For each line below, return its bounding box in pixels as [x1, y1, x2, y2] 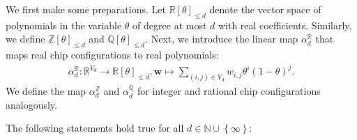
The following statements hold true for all [6, 120, 184, 135]
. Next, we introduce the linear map [145, 31, 298, 46]
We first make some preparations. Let [6, 2, 166, 16]
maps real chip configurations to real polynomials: [6, 47, 219, 62]
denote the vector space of [209, 2, 321, 16]
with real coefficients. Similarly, [218, 17, 352, 32]
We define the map [6, 84, 86, 98]
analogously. [6, 97, 57, 111]
